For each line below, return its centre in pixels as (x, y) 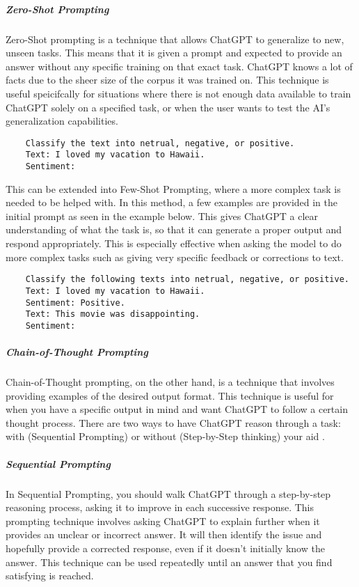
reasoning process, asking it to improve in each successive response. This (160, 507)
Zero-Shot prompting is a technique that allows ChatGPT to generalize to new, (175, 39)
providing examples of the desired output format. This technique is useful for (170, 395)
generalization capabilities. (62, 121)
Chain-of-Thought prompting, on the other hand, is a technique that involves (170, 382)
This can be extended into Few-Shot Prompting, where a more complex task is (173, 188)
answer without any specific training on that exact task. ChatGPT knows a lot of (179, 66)
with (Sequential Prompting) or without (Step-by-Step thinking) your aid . (165, 436)
